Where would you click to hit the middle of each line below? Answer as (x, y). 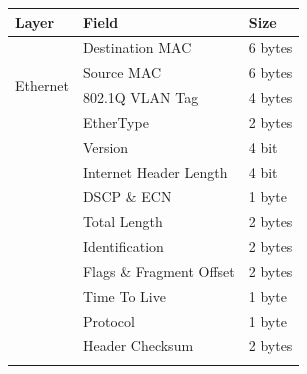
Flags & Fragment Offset (158, 270)
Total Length (122, 221)
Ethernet (42, 84)
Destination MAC (137, 47)
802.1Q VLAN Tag (140, 97)
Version (105, 146)
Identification (123, 246)
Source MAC (122, 72)
